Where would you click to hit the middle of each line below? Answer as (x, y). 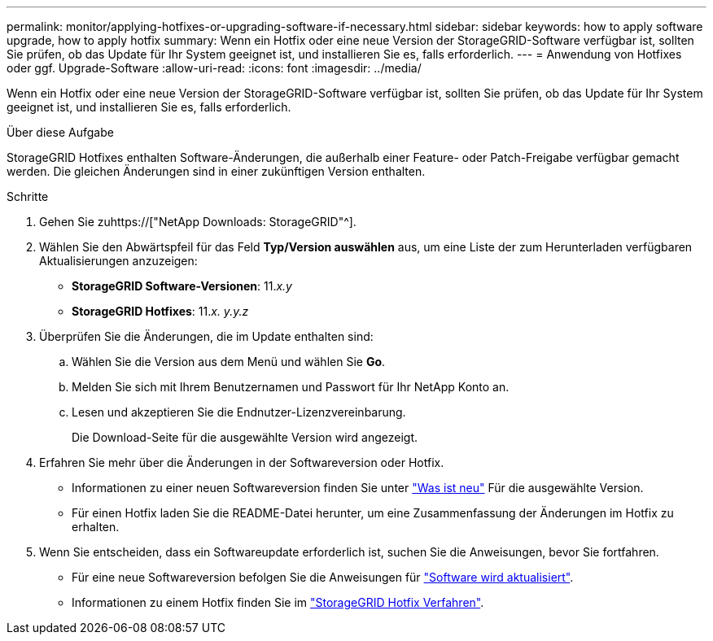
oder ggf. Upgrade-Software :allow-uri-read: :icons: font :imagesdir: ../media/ (214, 68)
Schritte (28, 196)
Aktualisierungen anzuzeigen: (118, 261)
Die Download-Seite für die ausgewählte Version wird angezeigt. (245, 437)
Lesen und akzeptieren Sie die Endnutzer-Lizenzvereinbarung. (239, 412)
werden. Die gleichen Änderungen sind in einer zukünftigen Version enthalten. (216, 171)
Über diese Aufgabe (60, 132)
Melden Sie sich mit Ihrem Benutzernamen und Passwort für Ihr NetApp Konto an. (291, 387)
